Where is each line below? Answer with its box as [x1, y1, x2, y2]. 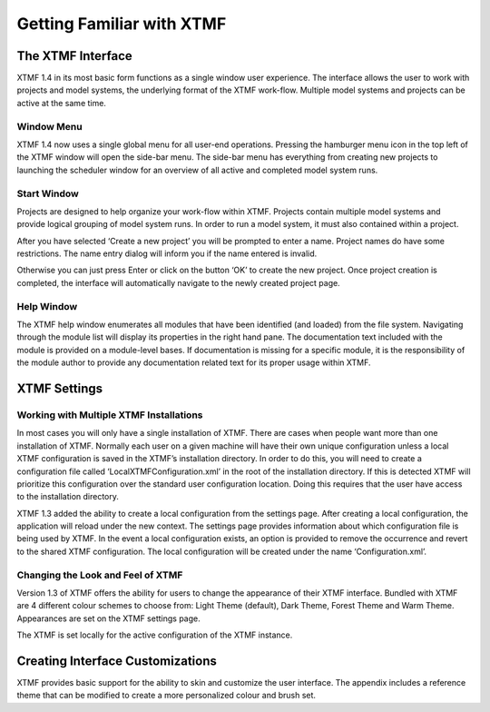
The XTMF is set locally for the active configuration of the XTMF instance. [16, 629, 293, 640]
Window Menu [16, 120, 83, 133]
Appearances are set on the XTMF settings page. [16, 613, 201, 624]
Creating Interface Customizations [16, 653, 217, 668]
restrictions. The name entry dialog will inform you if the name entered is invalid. [16, 248, 318, 259]
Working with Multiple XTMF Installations [16, 409, 203, 421]
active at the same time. [16, 97, 106, 108]
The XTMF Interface [16, 48, 133, 64]
